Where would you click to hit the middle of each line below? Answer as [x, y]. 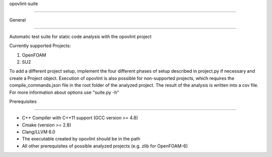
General [18, 20]
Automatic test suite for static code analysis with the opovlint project [80, 36]
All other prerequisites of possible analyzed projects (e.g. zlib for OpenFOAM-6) [105, 146]
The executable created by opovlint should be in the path [81, 139]
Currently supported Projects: [40, 46]
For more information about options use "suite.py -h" [64, 92]
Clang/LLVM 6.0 [39, 132]
